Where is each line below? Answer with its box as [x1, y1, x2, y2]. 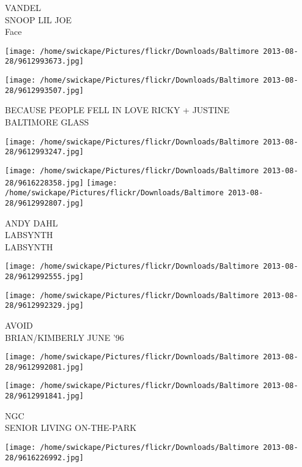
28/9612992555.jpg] [5, 272, 84, 281]
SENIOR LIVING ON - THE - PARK [5, 421, 137, 434]
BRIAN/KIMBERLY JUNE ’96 [5, 331, 124, 343]
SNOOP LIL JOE [5, 13, 72, 26]
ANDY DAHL [5, 216, 58, 229]
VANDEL [5, 1, 41, 13]
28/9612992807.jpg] [5, 198, 84, 207]
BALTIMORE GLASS [5, 116, 89, 128]
